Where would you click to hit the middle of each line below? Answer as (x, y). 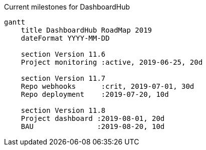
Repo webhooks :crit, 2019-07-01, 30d (108, 86)
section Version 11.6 (63, 54)
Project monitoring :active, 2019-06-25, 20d (112, 62)
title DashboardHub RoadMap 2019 (86, 30)
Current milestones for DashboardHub (67, 7)
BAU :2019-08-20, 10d (93, 126)
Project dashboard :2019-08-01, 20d (93, 118)
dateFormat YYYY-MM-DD (65, 38)
